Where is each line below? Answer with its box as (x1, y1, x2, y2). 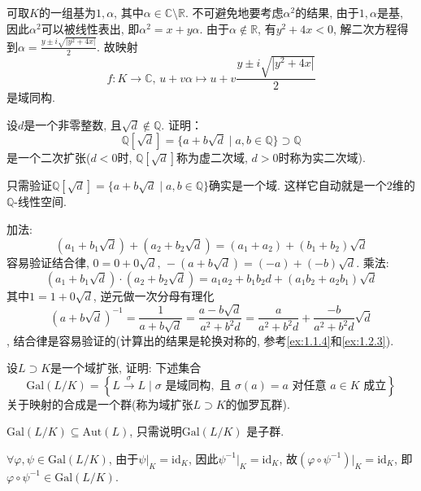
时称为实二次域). (278, 149, 366, 166)
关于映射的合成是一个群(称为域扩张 (7, 395, 193, 412)
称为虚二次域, (176, 149, 248, 166)
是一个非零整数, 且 (24, 116, 122, 133)
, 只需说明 (129, 423, 182, 440)
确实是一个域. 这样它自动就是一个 (209, 177, 387, 194)
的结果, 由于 (295, 4, 359, 20)
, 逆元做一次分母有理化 (93, 287, 215, 304)
